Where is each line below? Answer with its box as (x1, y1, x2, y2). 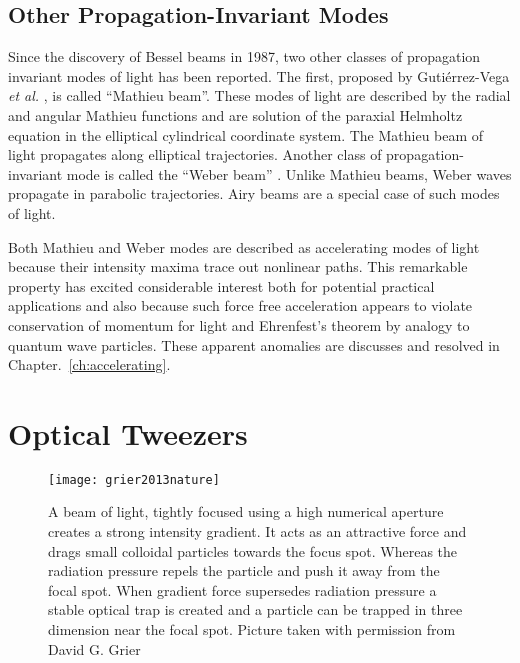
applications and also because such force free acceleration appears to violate (8, 295, 473, 316)
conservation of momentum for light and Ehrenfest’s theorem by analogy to (8, 314, 470, 335)
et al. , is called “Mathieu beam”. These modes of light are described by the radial (8, 85, 511, 106)
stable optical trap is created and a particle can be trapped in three (48, 599, 463, 620)
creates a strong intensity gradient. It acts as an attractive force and (48, 521, 467, 542)
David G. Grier (48, 638, 141, 659)
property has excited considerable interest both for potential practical (8, 275, 435, 296)
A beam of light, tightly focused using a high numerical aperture (48, 501, 444, 522)
